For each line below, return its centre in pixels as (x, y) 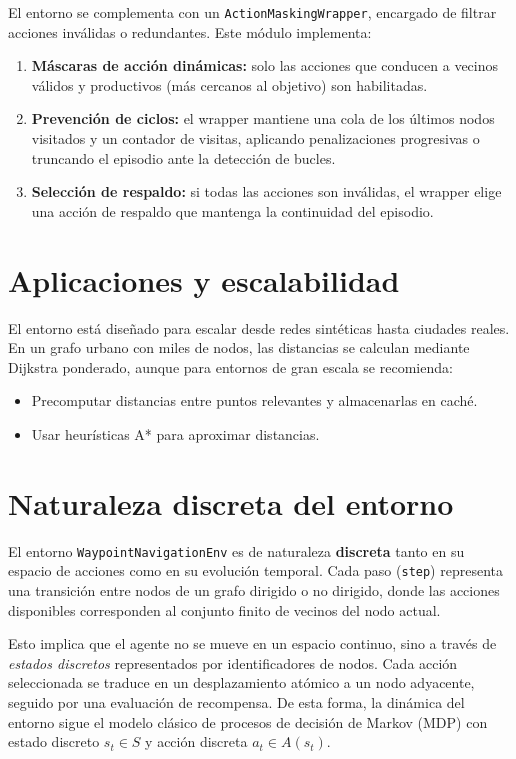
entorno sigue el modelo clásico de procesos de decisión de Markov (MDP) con (248, 721)
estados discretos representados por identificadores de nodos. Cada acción (233, 662)
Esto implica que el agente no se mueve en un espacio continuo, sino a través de (252, 643)
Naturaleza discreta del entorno (231, 502)
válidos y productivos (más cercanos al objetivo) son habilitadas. (229, 84)
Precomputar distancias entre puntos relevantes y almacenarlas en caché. (254, 400)
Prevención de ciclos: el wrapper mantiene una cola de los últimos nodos (263, 118)
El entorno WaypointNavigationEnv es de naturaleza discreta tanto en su (236, 550)
